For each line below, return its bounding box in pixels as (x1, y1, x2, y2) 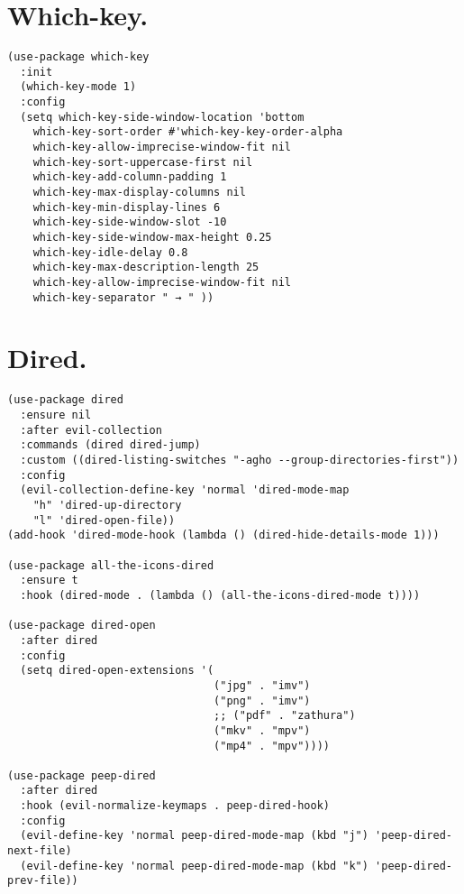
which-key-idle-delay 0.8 (32, 245, 188, 259)
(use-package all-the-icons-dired (7, 558, 214, 572)
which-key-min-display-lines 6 (32, 200, 221, 214)
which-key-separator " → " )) (32, 290, 214, 304)
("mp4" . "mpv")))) (214, 739, 330, 752)
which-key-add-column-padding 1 (32, 171, 227, 184)
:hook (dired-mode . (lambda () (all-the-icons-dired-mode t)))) (20, 588, 421, 602)
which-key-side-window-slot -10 (32, 216, 227, 229)
